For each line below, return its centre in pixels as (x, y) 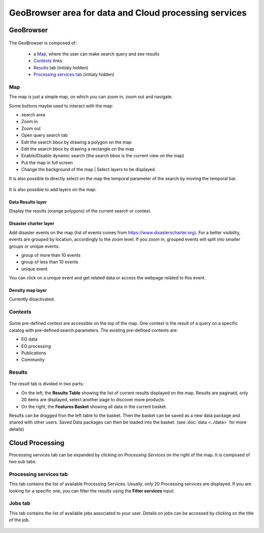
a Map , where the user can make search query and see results (97, 54)
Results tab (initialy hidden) (61, 67)
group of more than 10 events (51, 255)
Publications (34, 353)
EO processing (36, 346)
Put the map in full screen (47, 162)
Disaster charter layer (32, 224)
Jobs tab (20, 503)
